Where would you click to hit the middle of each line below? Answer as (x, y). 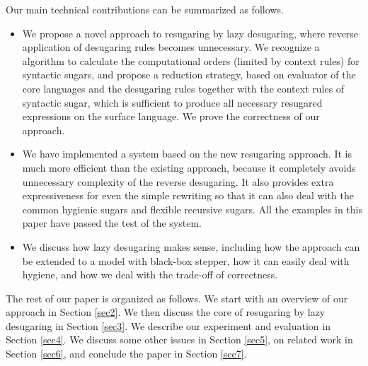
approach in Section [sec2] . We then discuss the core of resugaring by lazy (166, 312)
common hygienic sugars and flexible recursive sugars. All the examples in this (192, 209)
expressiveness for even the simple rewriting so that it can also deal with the (188, 195)
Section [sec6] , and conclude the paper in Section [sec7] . (126, 354)
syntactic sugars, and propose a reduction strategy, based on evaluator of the (189, 75)
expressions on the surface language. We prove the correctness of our (171, 116)
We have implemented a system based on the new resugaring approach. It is (187, 154)
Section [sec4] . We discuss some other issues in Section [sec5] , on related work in (179, 340)
